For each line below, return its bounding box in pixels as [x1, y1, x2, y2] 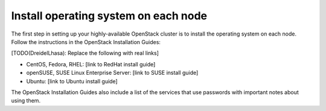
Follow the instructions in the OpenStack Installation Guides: [11, 38, 161, 45]
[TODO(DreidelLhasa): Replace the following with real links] [11, 49, 159, 57]
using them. [11, 97, 41, 104]
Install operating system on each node [11, 9, 208, 22]
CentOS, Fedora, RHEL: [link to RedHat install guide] [26, 60, 156, 68]
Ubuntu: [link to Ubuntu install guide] [26, 77, 118, 84]
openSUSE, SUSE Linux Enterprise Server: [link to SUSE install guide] [26, 69, 199, 77]
